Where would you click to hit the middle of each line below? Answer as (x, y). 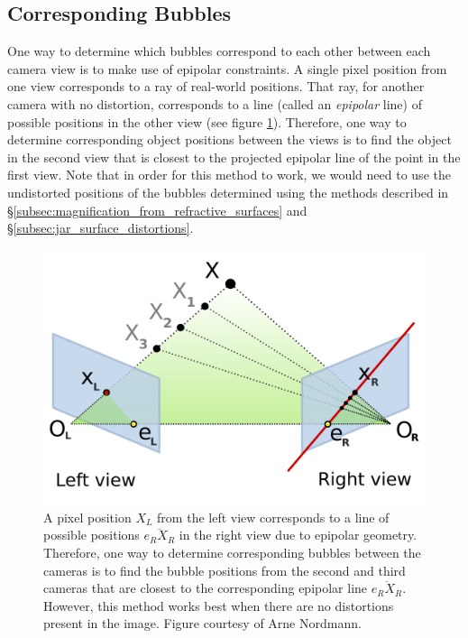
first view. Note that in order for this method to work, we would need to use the (229, 175)
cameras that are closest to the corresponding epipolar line (206, 588)
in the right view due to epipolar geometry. (298, 535)
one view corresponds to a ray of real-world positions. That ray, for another (216, 86)
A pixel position (87, 517)
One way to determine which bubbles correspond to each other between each (219, 51)
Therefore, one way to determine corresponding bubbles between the (232, 552)
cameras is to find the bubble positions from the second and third (225, 570)
